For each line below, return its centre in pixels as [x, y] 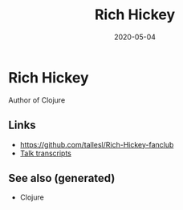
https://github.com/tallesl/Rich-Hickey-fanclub [97, 144]
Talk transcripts [46, 153]
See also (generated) [62, 178]
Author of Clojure [37, 100]
